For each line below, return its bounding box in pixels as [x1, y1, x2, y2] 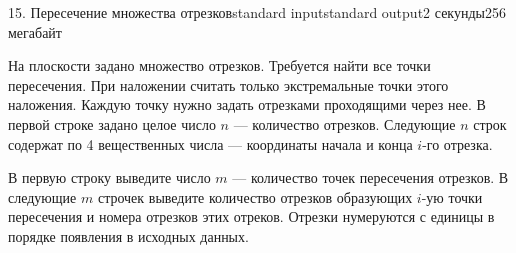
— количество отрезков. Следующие [233, 113, 456, 134]
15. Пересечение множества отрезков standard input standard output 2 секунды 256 [8, 2, 506, 22]
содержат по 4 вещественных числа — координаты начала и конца [8, 133, 413, 154]
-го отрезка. [422, 133, 493, 154]
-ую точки [421, 186, 483, 207]
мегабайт [8, 21, 62, 42]
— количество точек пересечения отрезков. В [232, 167, 509, 188]
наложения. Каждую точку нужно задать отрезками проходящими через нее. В [8, 94, 486, 115]
